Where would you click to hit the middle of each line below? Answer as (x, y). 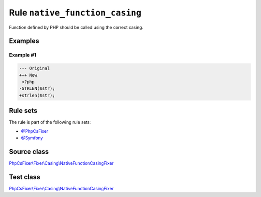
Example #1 (22, 55)
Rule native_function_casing (75, 13)
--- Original (35, 68)
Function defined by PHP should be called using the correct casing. (76, 27)
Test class (25, 177)
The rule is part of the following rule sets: (50, 122)
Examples (24, 41)
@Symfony (32, 138)
